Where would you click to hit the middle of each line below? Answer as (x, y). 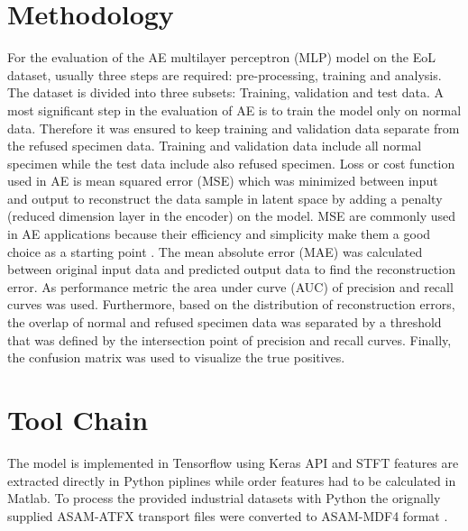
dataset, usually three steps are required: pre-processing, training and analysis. (225, 74)
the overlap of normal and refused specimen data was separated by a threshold (225, 322)
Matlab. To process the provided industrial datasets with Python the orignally (224, 498)
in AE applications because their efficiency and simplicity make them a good (219, 234)
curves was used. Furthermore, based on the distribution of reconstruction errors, (231, 304)
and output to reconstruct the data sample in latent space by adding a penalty (225, 198)
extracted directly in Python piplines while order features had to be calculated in (232, 480)
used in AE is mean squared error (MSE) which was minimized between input (223, 181)
